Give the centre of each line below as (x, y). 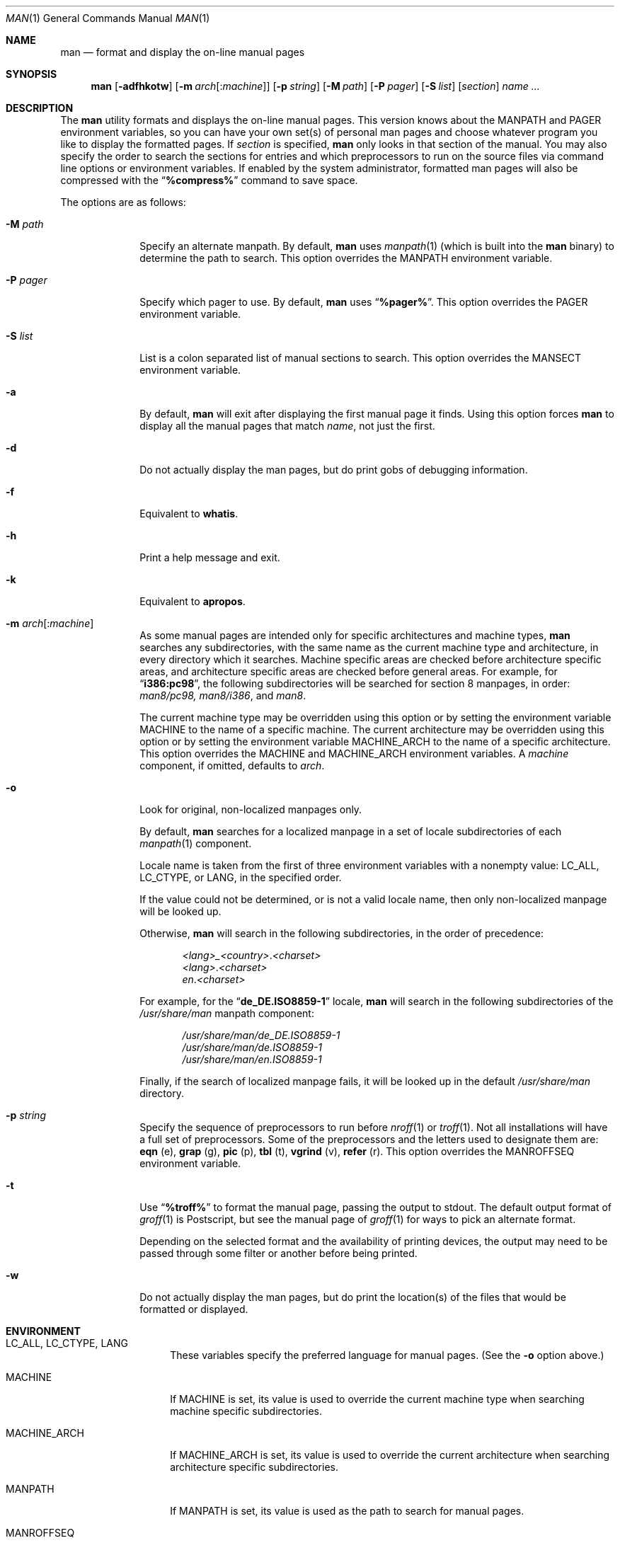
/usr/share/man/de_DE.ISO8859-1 (261, 1035)
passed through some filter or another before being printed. (279, 1253)
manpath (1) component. (196, 843)
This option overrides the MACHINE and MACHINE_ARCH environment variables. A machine (354, 753)
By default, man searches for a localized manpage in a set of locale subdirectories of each (351, 831)
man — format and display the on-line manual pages (183, 52)
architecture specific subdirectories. (254, 1467)
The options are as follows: (123, 202)
